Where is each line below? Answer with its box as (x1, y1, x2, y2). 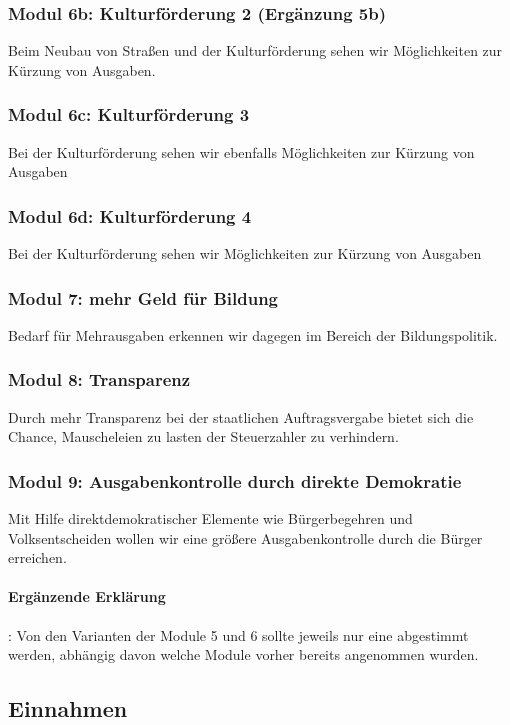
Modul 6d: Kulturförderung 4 (8, 203, 252, 228)
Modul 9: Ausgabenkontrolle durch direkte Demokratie (8, 468, 462, 493)
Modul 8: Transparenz (8, 367, 191, 392)
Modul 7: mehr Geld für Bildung (8, 285, 278, 310)
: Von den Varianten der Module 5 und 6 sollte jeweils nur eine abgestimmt (8, 624, 469, 645)
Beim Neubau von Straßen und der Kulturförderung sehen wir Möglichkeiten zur (8, 40, 503, 61)
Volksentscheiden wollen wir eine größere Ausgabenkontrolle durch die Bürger (8, 527, 483, 548)
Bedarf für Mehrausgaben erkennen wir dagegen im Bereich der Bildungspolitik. (8, 324, 498, 345)
